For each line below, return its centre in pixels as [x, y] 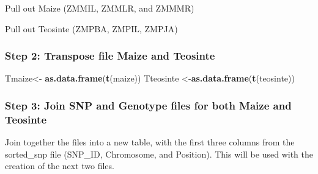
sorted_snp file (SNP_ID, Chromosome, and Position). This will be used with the [159, 154]
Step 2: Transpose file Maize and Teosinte [110, 56]
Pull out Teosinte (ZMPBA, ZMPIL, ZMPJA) [91, 28]
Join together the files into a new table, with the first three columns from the [150, 142]
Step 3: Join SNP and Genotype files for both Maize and [148, 105]
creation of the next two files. [60, 166]
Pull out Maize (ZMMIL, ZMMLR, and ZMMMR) [100, 8]
